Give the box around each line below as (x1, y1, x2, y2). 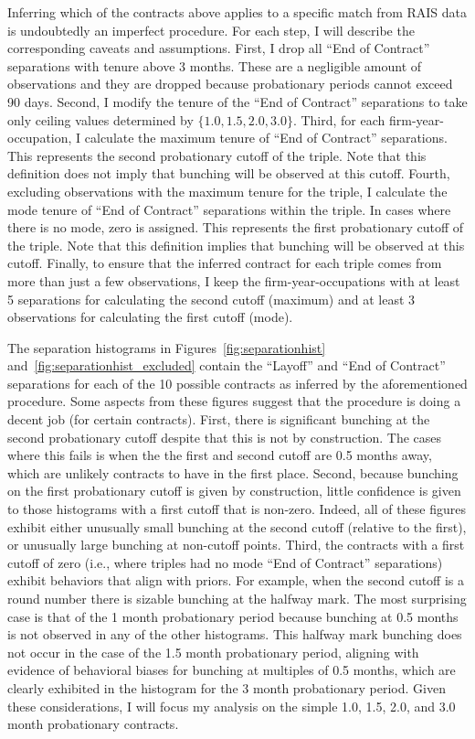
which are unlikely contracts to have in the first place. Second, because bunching (7, 463, 459, 482)
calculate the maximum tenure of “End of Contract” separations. (84, 128, 448, 147)
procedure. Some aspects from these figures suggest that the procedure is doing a (7, 391, 461, 411)
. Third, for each (292, 110, 385, 129)
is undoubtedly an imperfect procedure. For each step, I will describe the (7, 20, 415, 39)
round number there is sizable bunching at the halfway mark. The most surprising (7, 589, 467, 607)
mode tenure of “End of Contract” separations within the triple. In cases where (7, 199, 451, 219)
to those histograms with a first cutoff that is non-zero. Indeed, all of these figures (7, 499, 466, 519)
